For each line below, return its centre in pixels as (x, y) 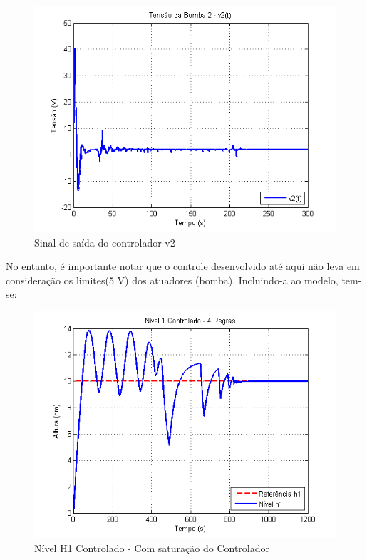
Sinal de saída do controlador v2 (105, 242)
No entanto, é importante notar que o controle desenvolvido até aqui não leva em (183, 266)
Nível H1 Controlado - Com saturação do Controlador (152, 548)
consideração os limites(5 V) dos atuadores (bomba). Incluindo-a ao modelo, (172, 280)
